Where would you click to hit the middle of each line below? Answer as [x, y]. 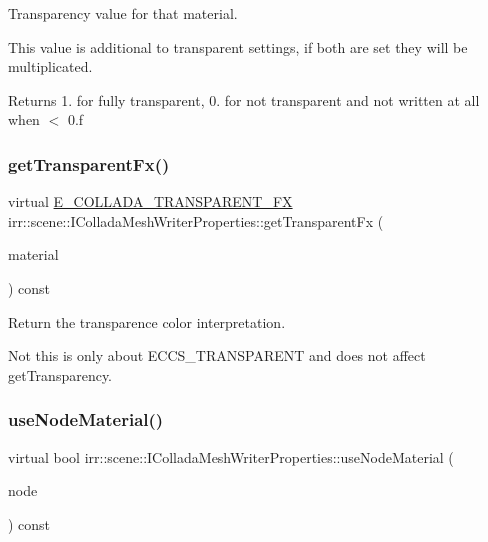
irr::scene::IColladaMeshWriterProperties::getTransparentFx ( [196, 220]
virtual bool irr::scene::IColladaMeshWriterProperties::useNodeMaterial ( [231, 456]
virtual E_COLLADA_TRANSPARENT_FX [150, 201]
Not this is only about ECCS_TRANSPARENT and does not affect [217, 355]
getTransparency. [60, 374]
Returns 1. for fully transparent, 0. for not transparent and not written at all [244, 99]
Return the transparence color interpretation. [147, 321]
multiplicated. [50, 66]
